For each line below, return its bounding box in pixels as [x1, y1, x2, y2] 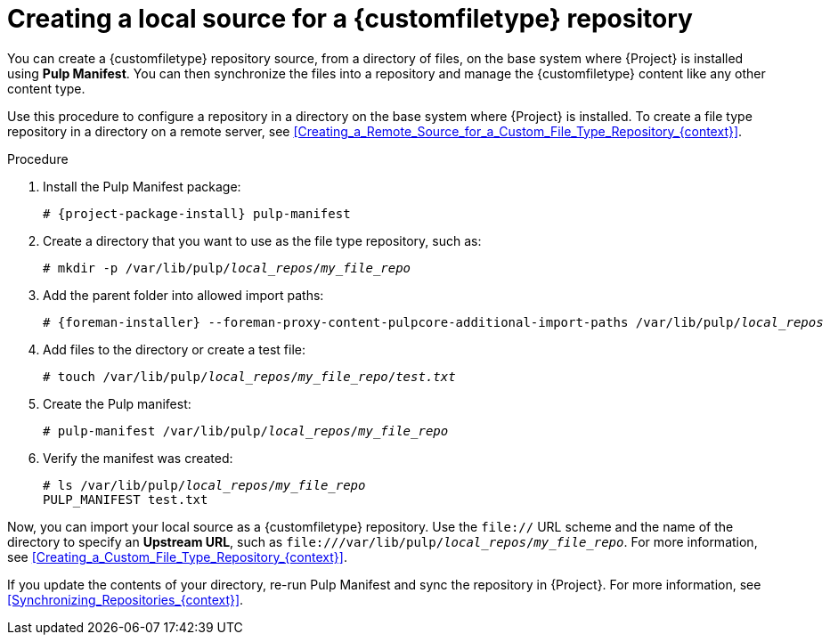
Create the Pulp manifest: [43, 395, 191, 411]
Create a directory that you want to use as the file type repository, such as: [43, 232, 482, 248]
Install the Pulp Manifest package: [43, 178, 241, 194]
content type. [7, 80, 85, 96]
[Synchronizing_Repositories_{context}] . [7, 591, 244, 607]
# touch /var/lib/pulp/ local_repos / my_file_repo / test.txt [43, 369, 456, 384]
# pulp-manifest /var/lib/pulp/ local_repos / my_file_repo [43, 423, 449, 438]
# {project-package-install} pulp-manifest [43, 206, 351, 221]
